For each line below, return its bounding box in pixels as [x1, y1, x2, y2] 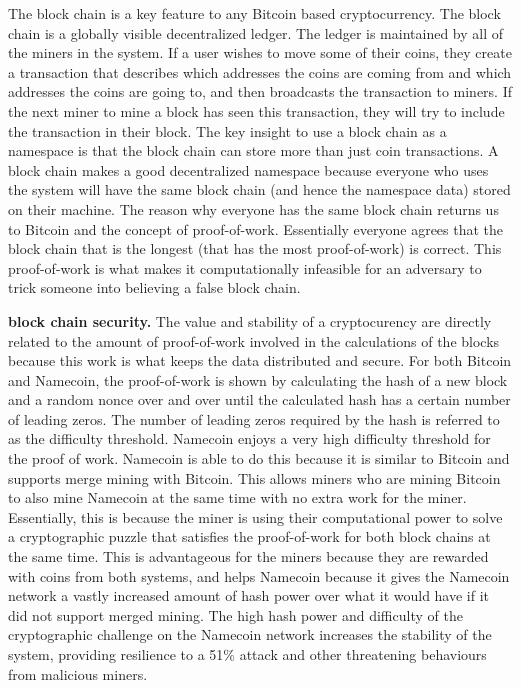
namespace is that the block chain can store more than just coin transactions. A [8, 140, 499, 161]
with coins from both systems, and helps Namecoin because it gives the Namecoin [8, 565, 510, 586]
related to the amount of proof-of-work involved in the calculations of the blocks [8, 330, 500, 351]
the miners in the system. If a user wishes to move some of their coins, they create [8, 42, 512, 63]
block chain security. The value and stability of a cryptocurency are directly [8, 310, 492, 331]
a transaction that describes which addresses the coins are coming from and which [8, 61, 512, 82]
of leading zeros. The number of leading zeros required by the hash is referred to [8, 408, 500, 429]
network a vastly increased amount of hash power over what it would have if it [8, 585, 490, 606]
